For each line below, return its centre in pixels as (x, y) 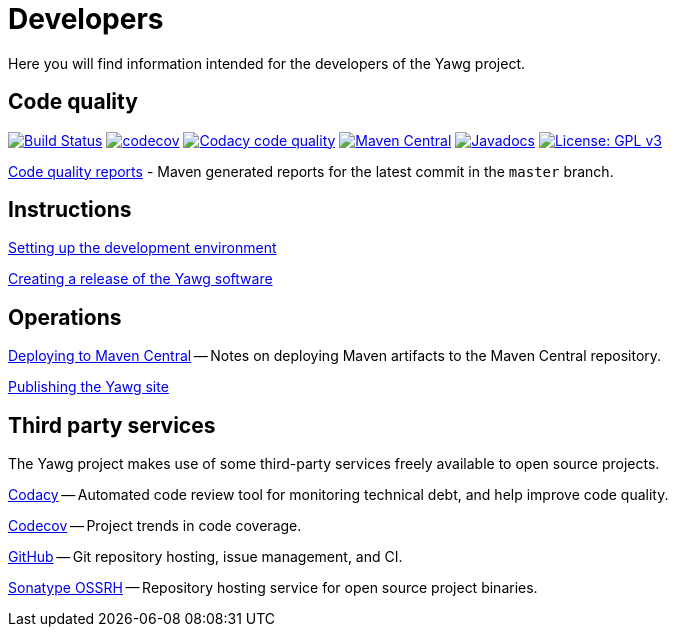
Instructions (70, 210)
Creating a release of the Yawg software (140, 279)
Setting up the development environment (142, 248)
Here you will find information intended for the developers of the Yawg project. (267, 63)
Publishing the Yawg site (88, 387)
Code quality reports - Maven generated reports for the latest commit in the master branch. (311, 171)
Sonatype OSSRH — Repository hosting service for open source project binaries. (273, 588)
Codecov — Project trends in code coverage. (155, 526)
